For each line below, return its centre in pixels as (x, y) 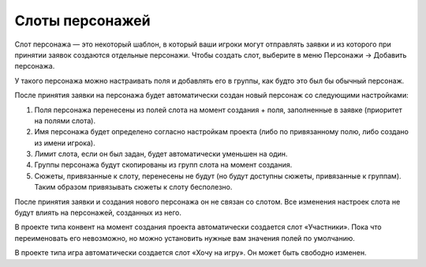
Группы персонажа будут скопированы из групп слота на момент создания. (163, 165)
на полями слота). (65, 120)
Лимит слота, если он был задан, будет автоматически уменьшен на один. (161, 154)
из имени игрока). (65, 143)
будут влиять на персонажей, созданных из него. (98, 212)
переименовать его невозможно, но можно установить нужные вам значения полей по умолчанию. (185, 238)
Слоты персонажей (82, 21)
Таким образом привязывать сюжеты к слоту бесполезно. (133, 187)
